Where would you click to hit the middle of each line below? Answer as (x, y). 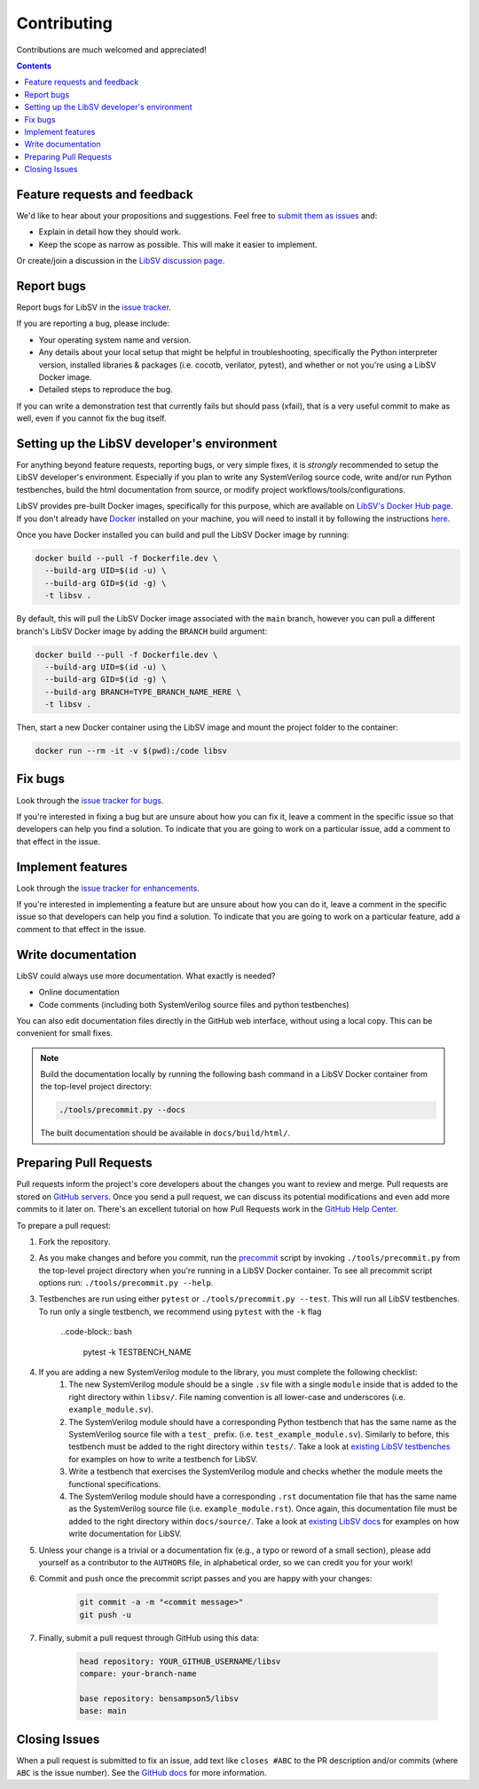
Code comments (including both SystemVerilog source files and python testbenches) (194, 1004)
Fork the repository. (75, 1241)
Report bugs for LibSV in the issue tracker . (94, 307)
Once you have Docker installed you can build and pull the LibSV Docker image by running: (183, 535)
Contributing (64, 23)
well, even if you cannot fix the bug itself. (91, 418)
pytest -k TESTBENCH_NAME (137, 1352)
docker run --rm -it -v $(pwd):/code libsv (131, 751)
